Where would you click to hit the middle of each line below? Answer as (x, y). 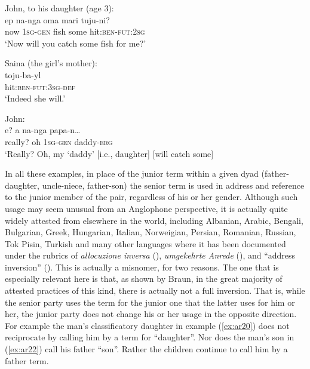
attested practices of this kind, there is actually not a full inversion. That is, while (155, 290)
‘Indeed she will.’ (35, 98)
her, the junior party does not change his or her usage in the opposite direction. (151, 314)
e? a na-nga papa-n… (43, 130)
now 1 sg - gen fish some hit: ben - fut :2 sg (75, 31)
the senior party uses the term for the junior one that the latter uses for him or (150, 302)
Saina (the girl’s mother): (51, 63)
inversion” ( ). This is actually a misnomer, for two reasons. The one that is (142, 267)
